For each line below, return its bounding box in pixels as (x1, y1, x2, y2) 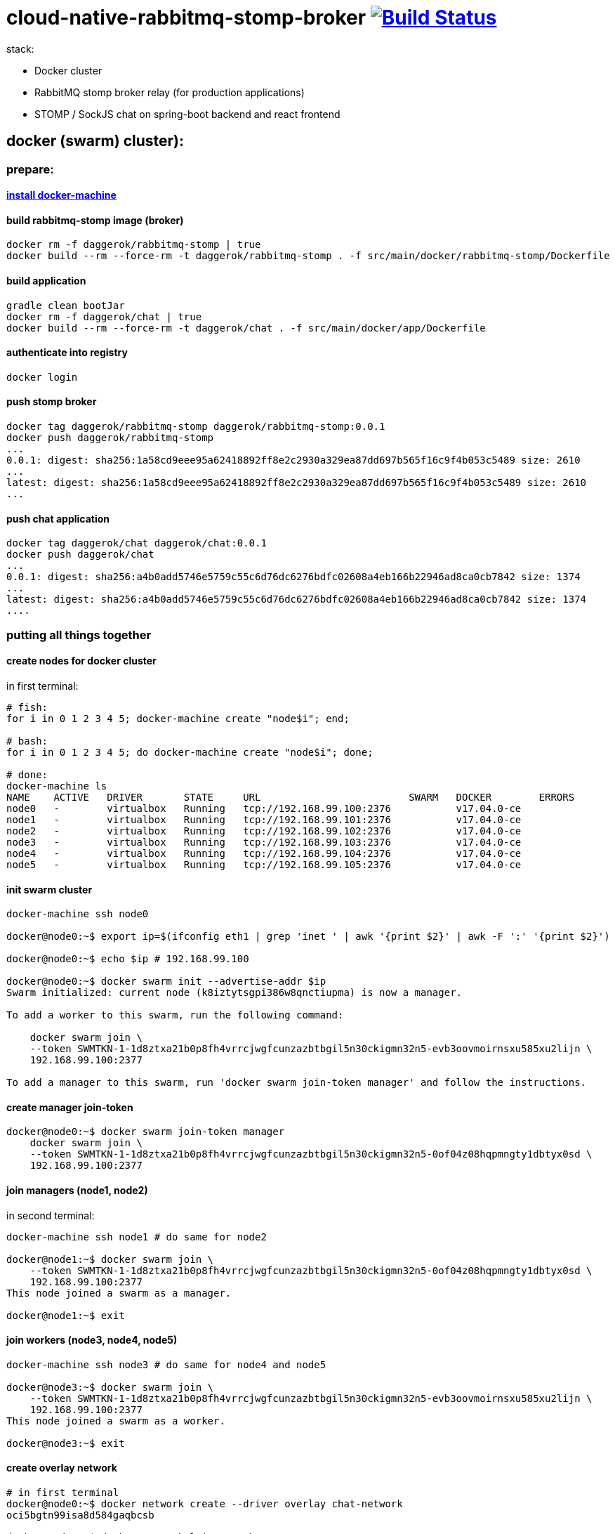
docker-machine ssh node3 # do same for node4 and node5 (6, 1358, 326, 1370)
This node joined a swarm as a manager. (6, 1287, 232, 1299)
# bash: (6, 735, 48, 747)
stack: (6, 42, 34, 55)
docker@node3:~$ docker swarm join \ (6, 1381, 214, 1393)
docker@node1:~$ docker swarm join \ (6, 1253, 214, 1265)
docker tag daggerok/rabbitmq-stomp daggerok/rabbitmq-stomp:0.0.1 (6, 421, 385, 433)
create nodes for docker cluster (6, 655, 157, 667)
